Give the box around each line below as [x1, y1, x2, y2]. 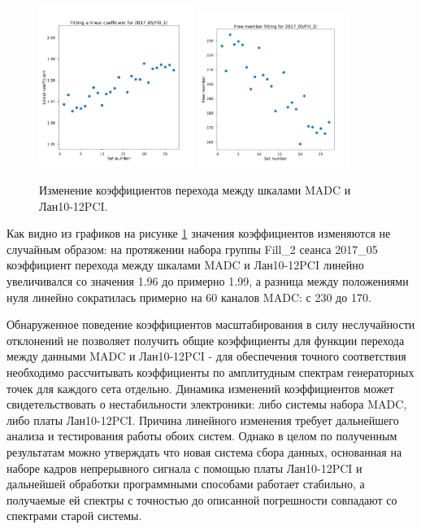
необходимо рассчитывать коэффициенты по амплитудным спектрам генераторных [7, 363, 414, 380]
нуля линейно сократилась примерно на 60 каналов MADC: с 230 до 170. [7, 288, 371, 305]
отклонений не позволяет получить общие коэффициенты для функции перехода [7, 331, 405, 348]
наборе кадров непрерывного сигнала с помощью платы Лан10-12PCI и [7, 459, 362, 476]
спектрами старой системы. [7, 507, 142, 524]
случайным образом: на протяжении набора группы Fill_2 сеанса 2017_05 [7, 240, 378, 257]
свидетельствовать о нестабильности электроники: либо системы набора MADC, [7, 396, 407, 413]
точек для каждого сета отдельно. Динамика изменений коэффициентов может [7, 379, 394, 396]
